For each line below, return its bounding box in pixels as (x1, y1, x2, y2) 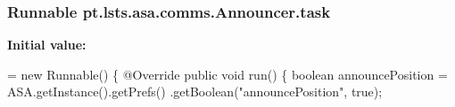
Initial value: (7, 35, 87, 54)
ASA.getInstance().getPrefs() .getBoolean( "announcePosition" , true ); (7, 82, 383, 101)
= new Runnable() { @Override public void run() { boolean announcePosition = (7, 65, 448, 83)
